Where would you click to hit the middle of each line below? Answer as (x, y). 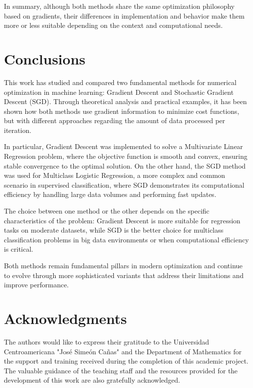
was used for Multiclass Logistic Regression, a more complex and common (115, 175)
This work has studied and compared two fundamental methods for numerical (120, 82)
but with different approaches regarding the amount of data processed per (115, 120)
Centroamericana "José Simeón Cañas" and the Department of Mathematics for (123, 351)
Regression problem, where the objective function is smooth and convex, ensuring (126, 156)
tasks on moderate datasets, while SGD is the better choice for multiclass (114, 230)
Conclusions (45, 58)
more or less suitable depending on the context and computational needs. (113, 25)
